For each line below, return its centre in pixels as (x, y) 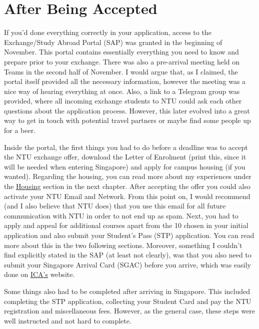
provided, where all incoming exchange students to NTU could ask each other (123, 101)
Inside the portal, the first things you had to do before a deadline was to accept (126, 147)
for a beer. (20, 130)
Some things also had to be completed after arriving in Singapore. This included (127, 291)
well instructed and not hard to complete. (68, 320)
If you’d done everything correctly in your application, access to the (108, 32)
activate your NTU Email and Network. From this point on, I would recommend (127, 196)
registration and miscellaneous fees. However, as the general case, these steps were (130, 311)
